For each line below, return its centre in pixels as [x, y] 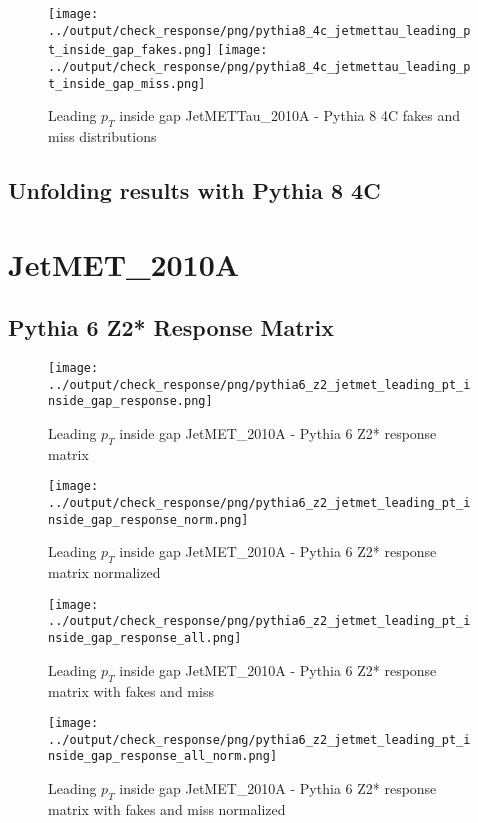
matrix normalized [104, 572]
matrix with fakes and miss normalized [167, 808]
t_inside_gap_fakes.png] [130, 50]
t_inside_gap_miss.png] [127, 83]
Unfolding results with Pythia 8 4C [194, 190]
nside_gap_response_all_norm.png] [163, 756]
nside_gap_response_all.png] [145, 638]
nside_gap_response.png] [130, 401]
